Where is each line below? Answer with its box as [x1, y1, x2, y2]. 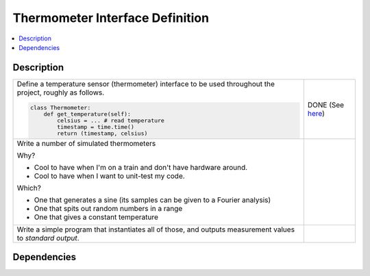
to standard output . [16, 233, 79, 242]
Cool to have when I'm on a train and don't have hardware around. [34, 162, 248, 172]
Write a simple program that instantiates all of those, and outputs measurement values [16, 225, 295, 234]
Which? [16, 183, 41, 192]
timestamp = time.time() [57, 123, 135, 130]
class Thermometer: [29, 103, 91, 111]
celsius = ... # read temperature [57, 116, 164, 124]
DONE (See [307, 100, 345, 110]
